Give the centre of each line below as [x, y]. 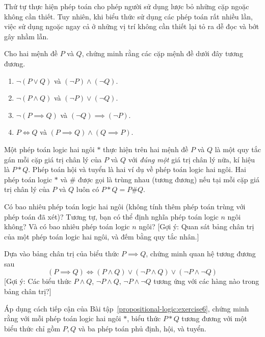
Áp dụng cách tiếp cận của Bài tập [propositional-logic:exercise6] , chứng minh [127, 308]
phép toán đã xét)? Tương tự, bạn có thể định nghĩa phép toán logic [111, 216]
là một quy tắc [238, 149]
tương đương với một [214, 318]
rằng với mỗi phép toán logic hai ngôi [63, 318]
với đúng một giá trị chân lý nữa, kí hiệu [191, 159]
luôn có [88, 189]
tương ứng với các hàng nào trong [206, 281]
